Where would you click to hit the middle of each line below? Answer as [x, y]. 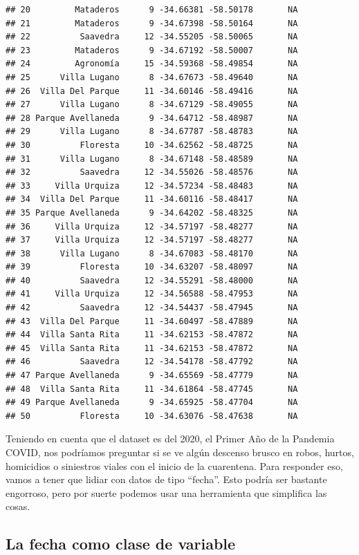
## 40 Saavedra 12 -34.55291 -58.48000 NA [152, 280]
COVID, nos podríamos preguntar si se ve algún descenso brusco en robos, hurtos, [180, 452]
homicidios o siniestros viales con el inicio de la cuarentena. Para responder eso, [174, 465]
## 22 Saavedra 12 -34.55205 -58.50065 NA [152, 37]
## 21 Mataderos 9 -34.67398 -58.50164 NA [152, 23]
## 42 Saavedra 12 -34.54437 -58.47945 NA [152, 308]
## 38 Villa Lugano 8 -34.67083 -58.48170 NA [152, 253]
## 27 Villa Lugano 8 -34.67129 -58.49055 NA [152, 105]
